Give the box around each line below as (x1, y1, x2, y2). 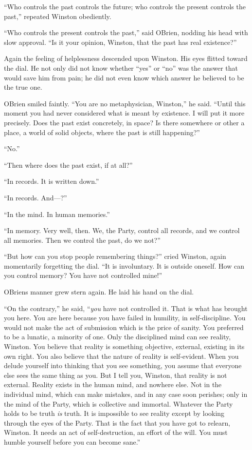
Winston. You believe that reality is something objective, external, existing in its (4, 341, 245, 352)
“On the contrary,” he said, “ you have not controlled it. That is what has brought (4, 303, 248, 313)
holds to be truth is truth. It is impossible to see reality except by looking (4, 408, 225, 418)
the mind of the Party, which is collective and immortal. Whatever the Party (4, 398, 233, 409)
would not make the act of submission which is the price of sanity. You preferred (4, 322, 244, 332)
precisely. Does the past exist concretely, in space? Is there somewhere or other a (4, 117, 245, 127)
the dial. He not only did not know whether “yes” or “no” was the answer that (4, 62, 238, 73)
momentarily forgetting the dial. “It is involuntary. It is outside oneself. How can (4, 260, 244, 271)
